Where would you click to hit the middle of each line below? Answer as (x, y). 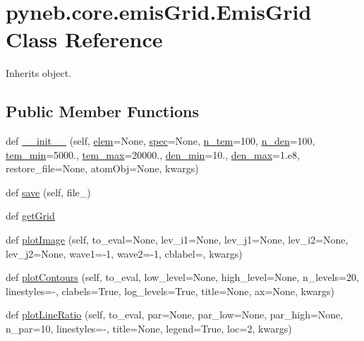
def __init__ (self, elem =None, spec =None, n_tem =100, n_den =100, (160, 141)
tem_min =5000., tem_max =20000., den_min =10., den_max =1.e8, (153, 154)
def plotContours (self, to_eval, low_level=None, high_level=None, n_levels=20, (182, 277)
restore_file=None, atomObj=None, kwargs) (102, 168)
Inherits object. (39, 73)
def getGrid (30, 216)
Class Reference (84, 39)
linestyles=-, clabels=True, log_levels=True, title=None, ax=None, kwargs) (170, 291)
